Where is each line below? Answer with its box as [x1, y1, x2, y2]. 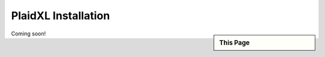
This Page [219, 38, 250, 47]
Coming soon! [11, 30, 46, 37]
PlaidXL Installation [11, 9, 110, 22]
